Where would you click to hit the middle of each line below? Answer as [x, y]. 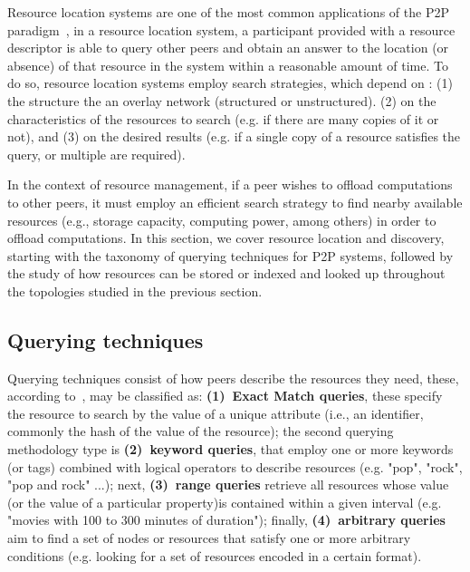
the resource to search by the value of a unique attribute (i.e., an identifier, [216, 413]
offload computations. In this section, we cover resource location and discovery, [226, 238]
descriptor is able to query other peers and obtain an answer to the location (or [228, 48]
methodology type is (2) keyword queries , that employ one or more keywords [230, 449]
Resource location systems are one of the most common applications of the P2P [228, 12]
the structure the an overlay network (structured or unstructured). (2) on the [222, 100]
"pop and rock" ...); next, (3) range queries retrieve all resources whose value [228, 485]
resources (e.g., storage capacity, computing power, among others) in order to [222, 220]
